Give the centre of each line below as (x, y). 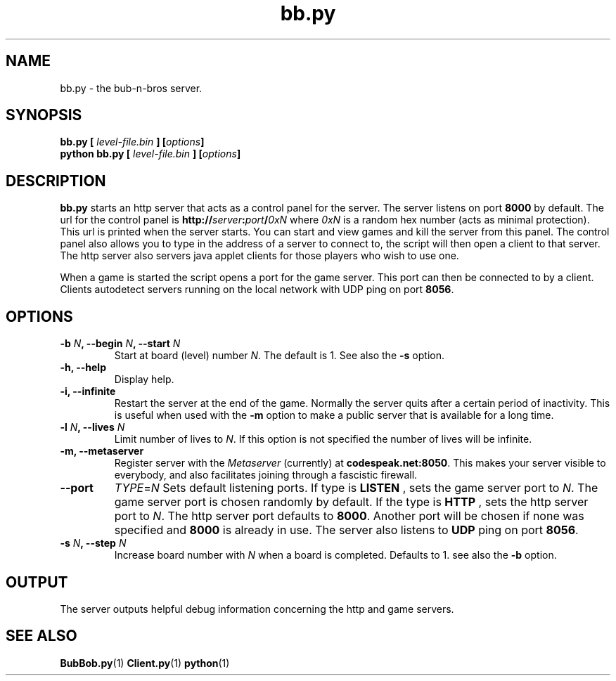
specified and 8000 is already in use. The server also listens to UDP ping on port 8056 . (346, 530)
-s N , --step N (93, 543)
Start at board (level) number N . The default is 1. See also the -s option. (279, 356)
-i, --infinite (88, 391)
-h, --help (83, 368)
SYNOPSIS (44, 115)
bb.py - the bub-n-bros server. (131, 88)
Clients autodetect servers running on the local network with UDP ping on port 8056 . (257, 290)
